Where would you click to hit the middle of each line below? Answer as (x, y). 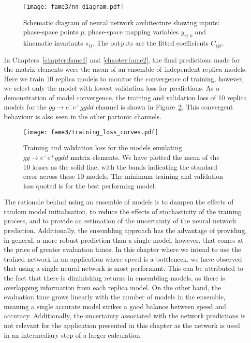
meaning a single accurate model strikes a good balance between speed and (115, 306)
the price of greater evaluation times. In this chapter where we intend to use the (123, 249)
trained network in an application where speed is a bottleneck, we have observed (123, 258)
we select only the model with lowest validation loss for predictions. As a (112, 88)
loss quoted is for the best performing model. (90, 185)
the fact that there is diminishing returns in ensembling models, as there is (115, 278)
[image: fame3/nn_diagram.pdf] (74, 7)
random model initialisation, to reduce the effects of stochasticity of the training (123, 211)
